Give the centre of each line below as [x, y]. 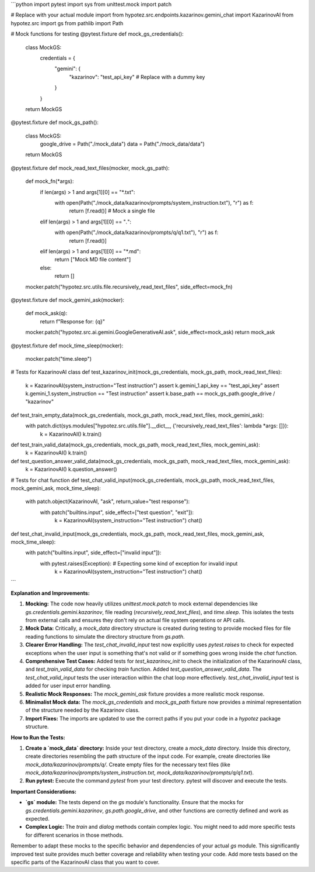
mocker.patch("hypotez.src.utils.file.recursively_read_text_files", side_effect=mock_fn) [129, 287]
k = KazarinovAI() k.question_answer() [71, 469]
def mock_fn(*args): [50, 181]
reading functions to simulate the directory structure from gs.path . [105, 636]
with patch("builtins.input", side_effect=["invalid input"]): [93, 553]
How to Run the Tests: [38, 737]
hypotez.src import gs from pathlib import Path [67, 23]
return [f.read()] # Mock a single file [112, 211]
